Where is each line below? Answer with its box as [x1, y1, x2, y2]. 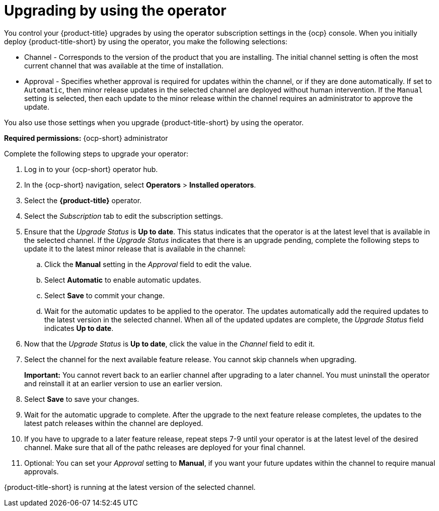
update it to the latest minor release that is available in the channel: [24, 244, 246, 253]
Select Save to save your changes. [24, 394, 139, 403]
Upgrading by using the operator [4, 2, 227, 19]
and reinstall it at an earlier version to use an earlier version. [24, 379, 223, 388]
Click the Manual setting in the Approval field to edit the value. [44, 260, 252, 269]
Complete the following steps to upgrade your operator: [4, 149, 189, 158]
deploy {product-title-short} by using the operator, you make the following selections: [4, 37, 287, 46]
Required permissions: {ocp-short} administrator [4, 133, 168, 142]
